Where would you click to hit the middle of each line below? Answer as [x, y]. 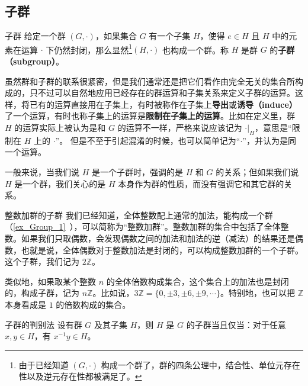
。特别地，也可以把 [257, 293]
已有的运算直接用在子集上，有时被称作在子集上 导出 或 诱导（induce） [163, 104]
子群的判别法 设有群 [44, 324]
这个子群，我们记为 [42, 261]
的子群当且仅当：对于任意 [236, 324]
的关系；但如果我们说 [257, 172]
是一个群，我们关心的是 [60, 183]
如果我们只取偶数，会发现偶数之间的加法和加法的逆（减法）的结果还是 [158, 238]
